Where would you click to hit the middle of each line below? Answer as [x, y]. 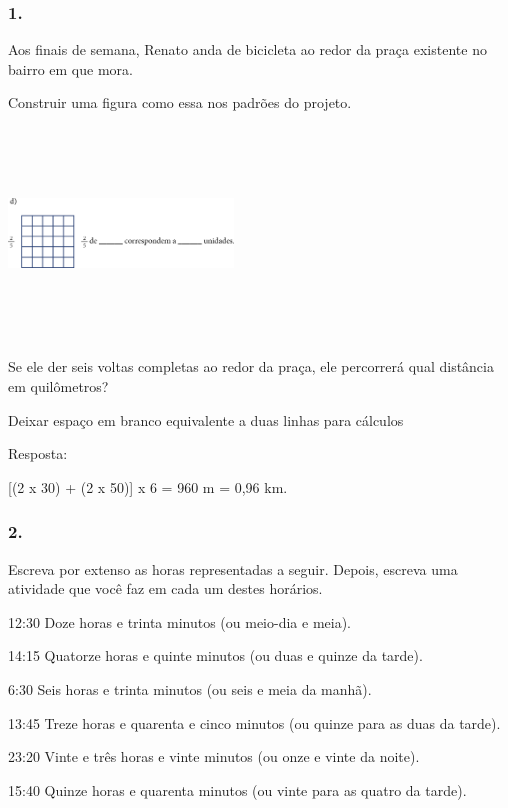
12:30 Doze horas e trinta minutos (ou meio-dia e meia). [179, 621]
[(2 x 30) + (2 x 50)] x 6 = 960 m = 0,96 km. [148, 486]
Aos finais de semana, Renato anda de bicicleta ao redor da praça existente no [247, 49]
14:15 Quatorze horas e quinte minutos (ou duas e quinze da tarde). [215, 655]
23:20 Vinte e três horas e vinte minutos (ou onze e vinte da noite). [214, 756]
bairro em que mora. [70, 68]
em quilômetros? [58, 386]
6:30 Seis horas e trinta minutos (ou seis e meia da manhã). [190, 689]
